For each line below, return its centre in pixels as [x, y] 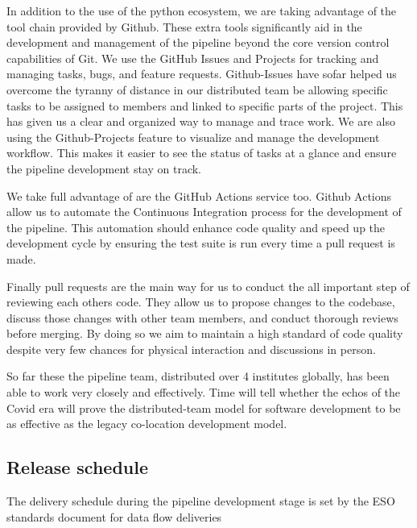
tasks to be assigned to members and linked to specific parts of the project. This [205, 105]
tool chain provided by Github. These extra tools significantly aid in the [184, 26]
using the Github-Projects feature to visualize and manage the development [193, 137]
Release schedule [78, 467]
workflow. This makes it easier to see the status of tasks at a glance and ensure [202, 153]
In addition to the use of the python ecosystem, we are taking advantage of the [202, 10]
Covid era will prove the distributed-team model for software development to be [204, 407]
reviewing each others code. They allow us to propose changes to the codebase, [201, 302]
